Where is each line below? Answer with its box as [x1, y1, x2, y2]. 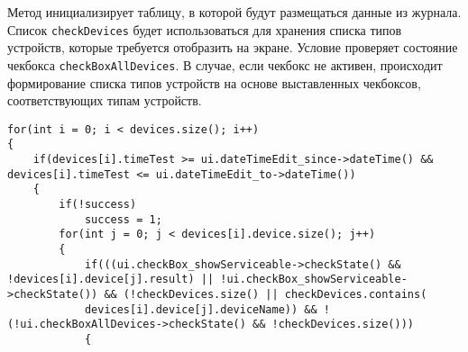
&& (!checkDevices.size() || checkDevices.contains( [104, 287, 427, 301]
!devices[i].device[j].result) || [7, 273, 215, 286]
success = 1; [84, 212, 162, 226]
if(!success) [59, 197, 137, 211]
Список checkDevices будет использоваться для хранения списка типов [7, 20, 402, 39]
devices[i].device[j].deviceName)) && [84, 302, 317, 316]
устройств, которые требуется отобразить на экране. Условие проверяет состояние [7, 38, 458, 57]
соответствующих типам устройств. [7, 91, 202, 110]
